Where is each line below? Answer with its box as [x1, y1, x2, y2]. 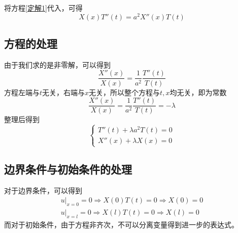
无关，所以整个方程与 [89, 86, 160, 97]
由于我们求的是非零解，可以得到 [4, 59, 111, 70]
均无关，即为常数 [169, 86, 227, 97]
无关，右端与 [42, 86, 85, 97]
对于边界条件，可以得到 [4, 185, 82, 195]
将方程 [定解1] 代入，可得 [4, 3, 83, 13]
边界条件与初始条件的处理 [4, 161, 132, 177]
